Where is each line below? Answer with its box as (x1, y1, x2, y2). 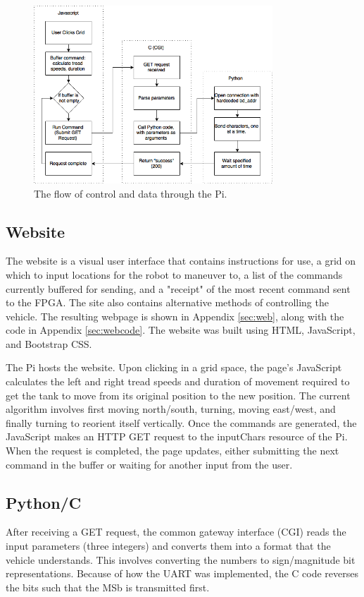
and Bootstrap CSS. (6, 336, 92, 351)
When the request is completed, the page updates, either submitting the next (6, 443, 339, 458)
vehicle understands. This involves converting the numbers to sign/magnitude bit (6, 552, 356, 567)
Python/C (6, 491, 82, 513)
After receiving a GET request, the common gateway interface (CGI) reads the (6, 524, 346, 539)
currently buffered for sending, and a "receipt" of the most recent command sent (6, 281, 351, 296)
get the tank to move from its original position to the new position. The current (6, 387, 351, 402)
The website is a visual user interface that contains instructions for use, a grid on (6, 253, 356, 268)
